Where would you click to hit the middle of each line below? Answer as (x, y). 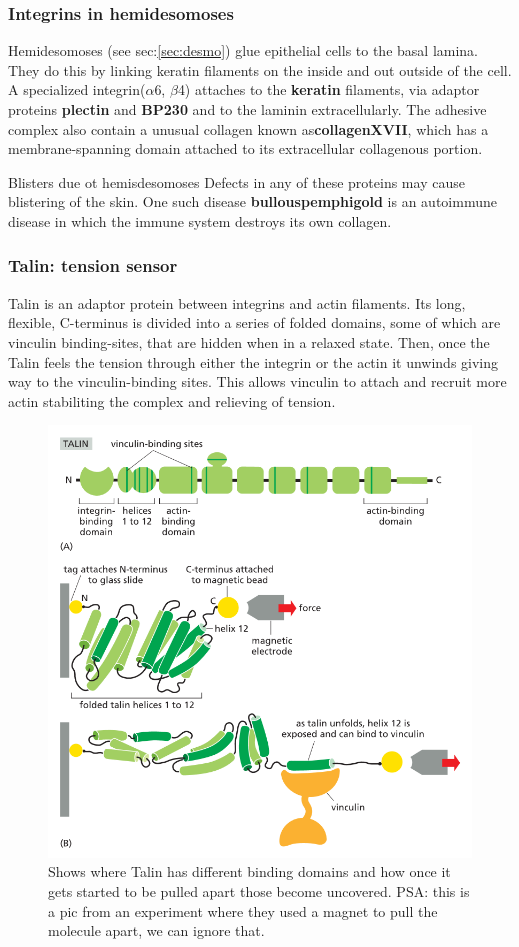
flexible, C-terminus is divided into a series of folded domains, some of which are (254, 322)
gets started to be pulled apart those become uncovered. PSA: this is (259, 891)
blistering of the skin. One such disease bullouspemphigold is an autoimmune (252, 201)
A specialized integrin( (77, 89)
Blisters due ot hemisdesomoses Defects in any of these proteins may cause (236, 181)
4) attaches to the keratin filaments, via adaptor (328, 89)
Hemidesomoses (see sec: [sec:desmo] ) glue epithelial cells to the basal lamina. (243, 50)
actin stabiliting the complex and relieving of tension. (172, 400)
